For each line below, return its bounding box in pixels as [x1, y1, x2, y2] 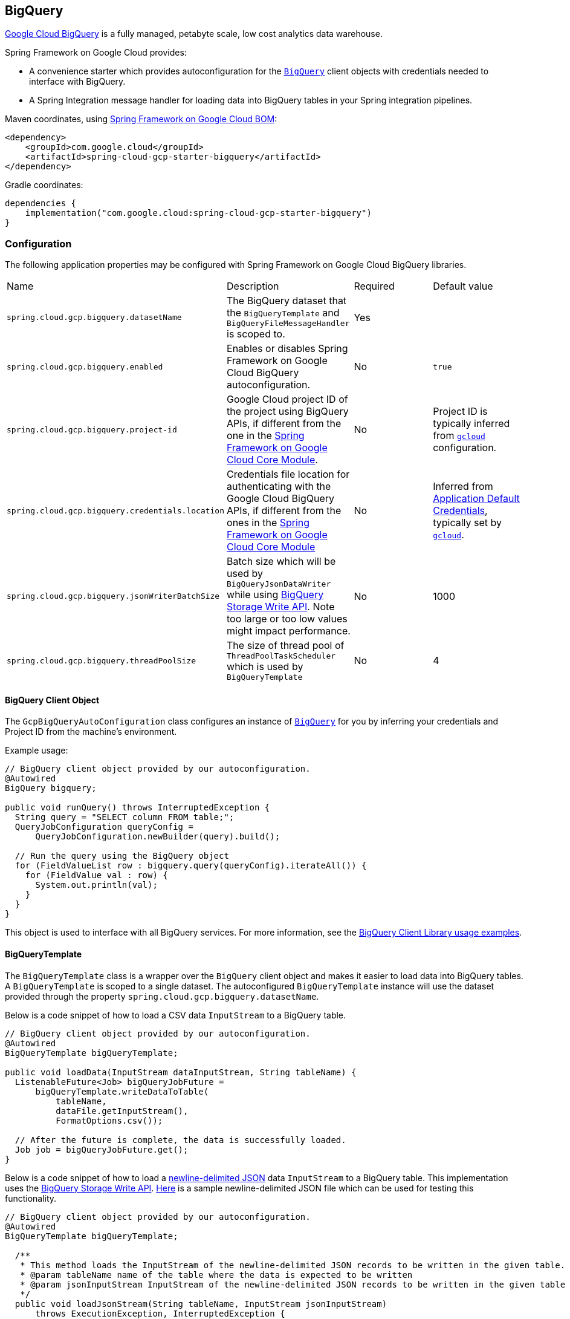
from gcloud [433, 429, 485, 442]
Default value [433, 280, 493, 293]
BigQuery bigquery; [5, 783, 97, 793]
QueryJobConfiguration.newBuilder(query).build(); [35, 832, 280, 842]
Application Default [433, 492, 520, 505]
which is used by [227, 660, 303, 673]
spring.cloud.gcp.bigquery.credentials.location [7, 506, 225, 515]
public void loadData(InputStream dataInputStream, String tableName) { [5, 1067, 357, 1077]
